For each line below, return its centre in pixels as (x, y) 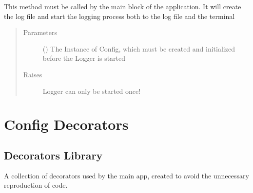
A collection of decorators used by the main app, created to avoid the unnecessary (126, 175)
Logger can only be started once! (92, 91)
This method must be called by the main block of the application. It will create (123, 6)
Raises (33, 74)
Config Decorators (66, 124)
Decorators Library (53, 155)
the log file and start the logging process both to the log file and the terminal (119, 16)
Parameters (40, 32)
